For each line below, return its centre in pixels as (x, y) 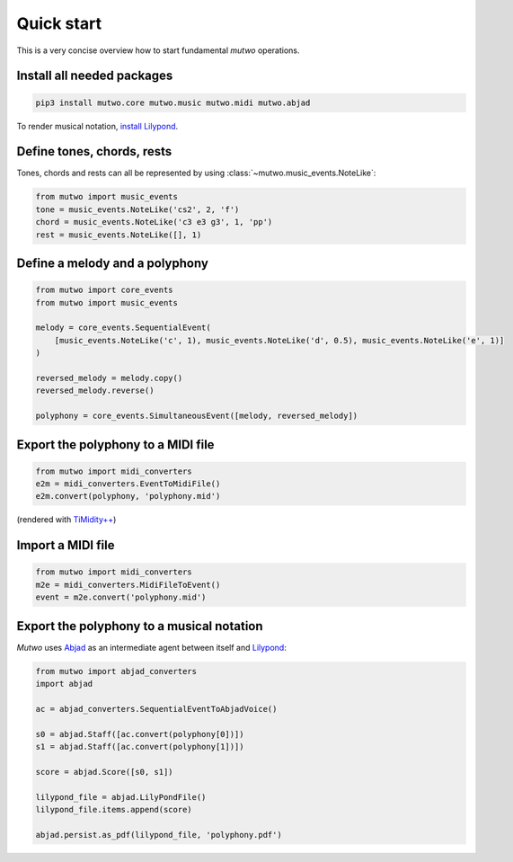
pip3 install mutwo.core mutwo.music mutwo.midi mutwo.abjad (173, 102)
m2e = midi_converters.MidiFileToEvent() (128, 585)
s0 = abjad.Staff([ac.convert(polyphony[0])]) (140, 734)
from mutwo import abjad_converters (116, 671)
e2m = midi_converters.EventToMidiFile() (128, 484)
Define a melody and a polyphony (112, 263)
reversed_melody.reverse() (95, 391)
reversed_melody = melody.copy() (109, 378)
